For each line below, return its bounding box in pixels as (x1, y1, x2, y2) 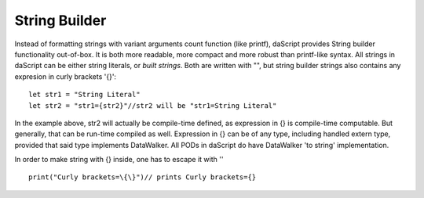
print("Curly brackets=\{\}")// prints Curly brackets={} (28, 173, 257, 182)
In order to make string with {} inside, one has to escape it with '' (14, 155, 224, 164)
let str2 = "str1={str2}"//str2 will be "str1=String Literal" (28, 101, 277, 110)
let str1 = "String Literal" (28, 90, 141, 99)
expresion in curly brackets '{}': (14, 71, 117, 81)
